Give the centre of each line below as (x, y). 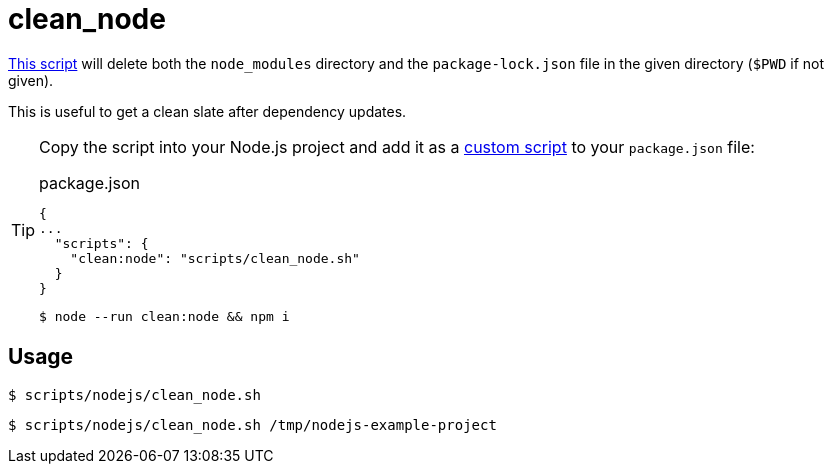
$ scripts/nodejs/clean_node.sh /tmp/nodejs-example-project (252, 424)
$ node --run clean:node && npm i (164, 316)
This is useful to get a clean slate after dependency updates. (207, 111)
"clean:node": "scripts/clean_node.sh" (215, 258)
